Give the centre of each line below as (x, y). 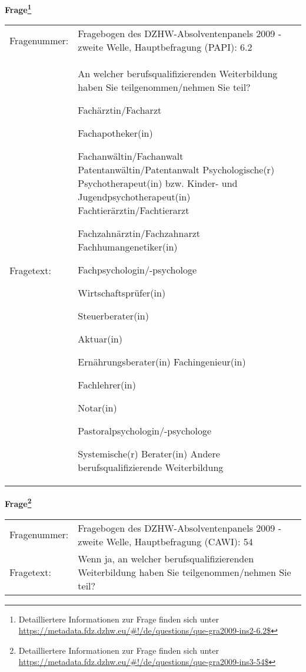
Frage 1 (18, 9)
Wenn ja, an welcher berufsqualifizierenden (166, 558)
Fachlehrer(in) (107, 385)
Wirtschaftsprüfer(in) (122, 293)
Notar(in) (97, 408)
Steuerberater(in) (113, 316)
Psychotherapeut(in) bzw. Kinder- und (158, 183)
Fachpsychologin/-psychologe (137, 270)
